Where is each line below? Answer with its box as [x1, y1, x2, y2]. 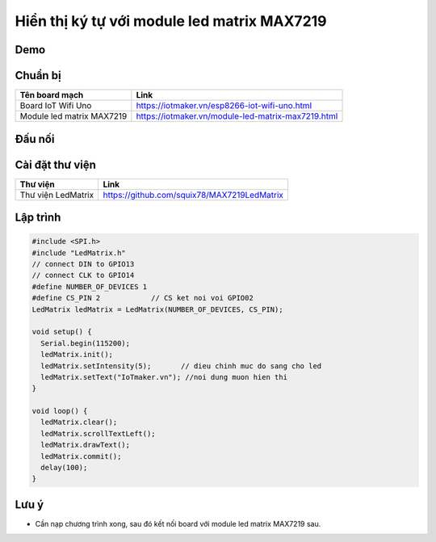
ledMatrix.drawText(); [40, 440, 131, 450]
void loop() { [31, 406, 88, 416]
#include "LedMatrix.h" [31, 248, 127, 258]
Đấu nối [15, 132, 55, 145]
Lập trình [15, 211, 61, 225]
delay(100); [40, 463, 88, 473]
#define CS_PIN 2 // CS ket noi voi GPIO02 [31, 293, 254, 303]
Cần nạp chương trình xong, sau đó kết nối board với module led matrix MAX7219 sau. [35, 519, 321, 528]
